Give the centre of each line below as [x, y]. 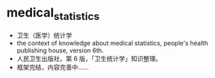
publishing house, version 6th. [60, 50]
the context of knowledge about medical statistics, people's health [112, 43]
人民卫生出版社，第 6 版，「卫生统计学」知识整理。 [89, 58]
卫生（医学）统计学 [44, 35]
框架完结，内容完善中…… [52, 67]
